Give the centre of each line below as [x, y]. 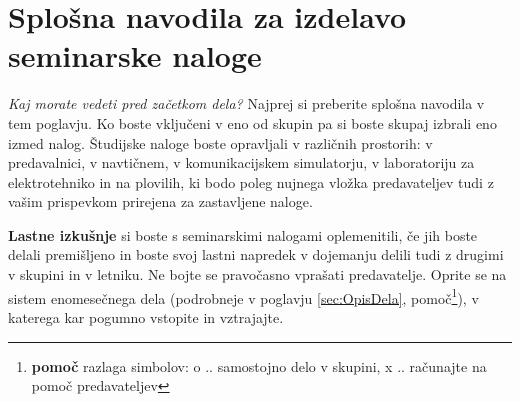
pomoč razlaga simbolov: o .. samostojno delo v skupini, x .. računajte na [259, 365]
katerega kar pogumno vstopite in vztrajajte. [146, 316]
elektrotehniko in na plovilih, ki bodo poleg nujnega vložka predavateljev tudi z [251, 181]
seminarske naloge [135, 55]
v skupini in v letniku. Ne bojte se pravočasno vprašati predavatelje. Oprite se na [257, 274]
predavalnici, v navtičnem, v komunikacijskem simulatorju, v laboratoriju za [241, 162]
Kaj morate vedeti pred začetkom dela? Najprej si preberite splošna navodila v [246, 103]
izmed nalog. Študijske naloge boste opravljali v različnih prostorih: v [220, 142]
